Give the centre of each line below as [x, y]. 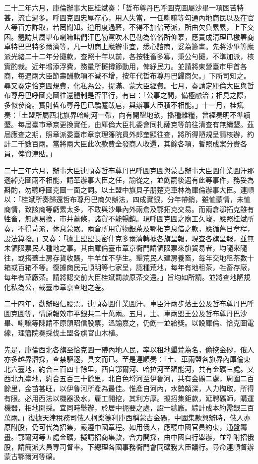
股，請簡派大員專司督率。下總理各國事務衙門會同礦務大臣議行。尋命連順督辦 [129, 446]
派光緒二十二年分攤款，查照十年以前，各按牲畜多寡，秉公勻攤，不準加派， [126, 56]
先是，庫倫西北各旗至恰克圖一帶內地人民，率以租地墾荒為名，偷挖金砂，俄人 [129, 349]
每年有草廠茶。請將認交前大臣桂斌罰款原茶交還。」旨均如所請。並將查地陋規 [127, 277]
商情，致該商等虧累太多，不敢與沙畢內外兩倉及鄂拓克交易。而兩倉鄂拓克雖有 [129, 209]
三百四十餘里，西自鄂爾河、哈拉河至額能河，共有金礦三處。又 [153, 368]
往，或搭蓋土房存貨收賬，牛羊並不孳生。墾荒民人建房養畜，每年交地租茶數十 [129, 257]
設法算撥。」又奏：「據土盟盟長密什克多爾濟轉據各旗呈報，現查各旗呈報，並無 [129, 238]
